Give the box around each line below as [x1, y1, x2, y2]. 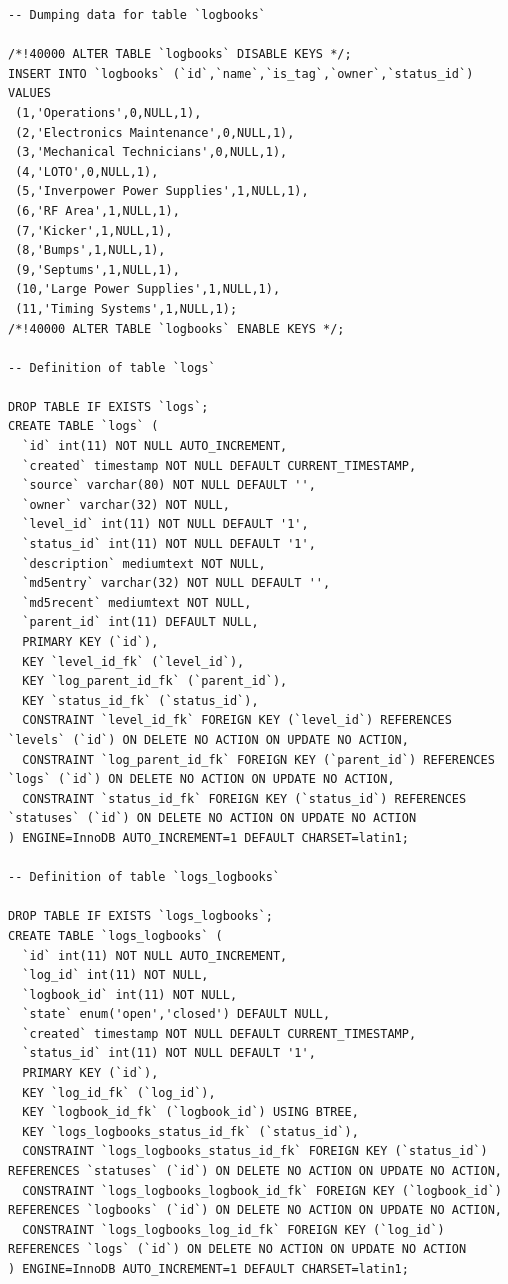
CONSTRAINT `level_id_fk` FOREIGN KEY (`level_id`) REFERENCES [22, 713, 452, 728]
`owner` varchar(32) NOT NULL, [22, 497, 230, 512]
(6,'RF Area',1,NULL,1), [15, 203, 180, 218]
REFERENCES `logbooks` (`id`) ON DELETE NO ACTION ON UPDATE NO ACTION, [8, 1203, 502, 1218]
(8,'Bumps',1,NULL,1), [15, 243, 166, 258]
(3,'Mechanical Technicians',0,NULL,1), [15, 145, 288, 160]
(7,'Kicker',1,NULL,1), [15, 223, 173, 238]
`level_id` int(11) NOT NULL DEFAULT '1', [22, 517, 309, 532]
